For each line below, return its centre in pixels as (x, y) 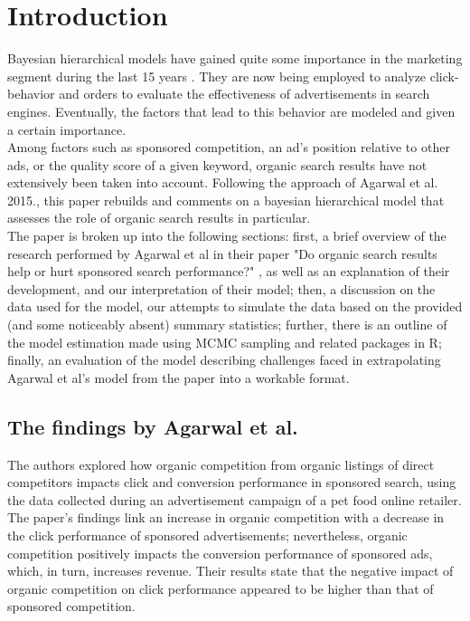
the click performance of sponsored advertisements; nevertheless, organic (207, 535)
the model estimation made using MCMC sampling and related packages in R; (225, 342)
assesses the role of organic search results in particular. (159, 218)
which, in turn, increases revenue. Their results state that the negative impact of (230, 571)
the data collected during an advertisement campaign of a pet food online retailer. (235, 499)
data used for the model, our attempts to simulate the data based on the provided (235, 306)
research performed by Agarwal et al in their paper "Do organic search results (222, 253)
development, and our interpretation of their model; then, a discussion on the (221, 288)
